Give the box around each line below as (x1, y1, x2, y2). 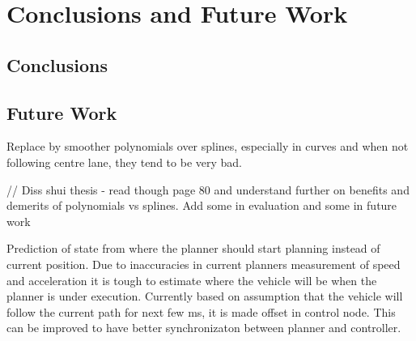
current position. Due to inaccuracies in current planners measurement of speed (6, 255, 401, 272)
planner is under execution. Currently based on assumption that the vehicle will (6, 288, 403, 305)
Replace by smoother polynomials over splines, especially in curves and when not (6, 138, 409, 155)
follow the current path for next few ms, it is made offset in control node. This (6, 303, 396, 320)
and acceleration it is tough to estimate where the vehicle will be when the (6, 271, 377, 288)
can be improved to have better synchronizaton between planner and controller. (6, 319, 401, 336)
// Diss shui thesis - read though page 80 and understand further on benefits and (6, 181, 410, 198)
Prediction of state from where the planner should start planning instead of (6, 240, 380, 257)
